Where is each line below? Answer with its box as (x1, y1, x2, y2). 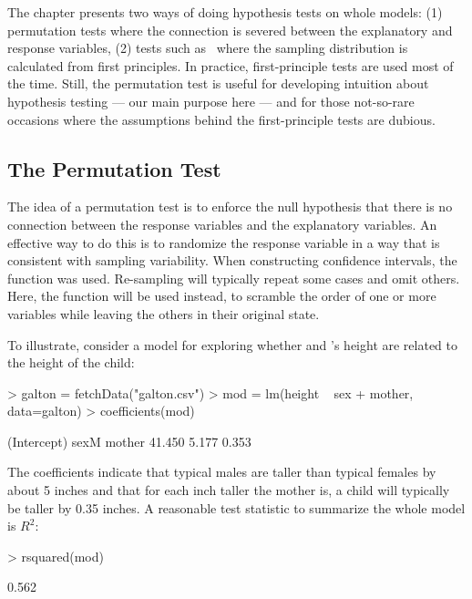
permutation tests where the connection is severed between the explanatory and (7, 20, 453, 39)
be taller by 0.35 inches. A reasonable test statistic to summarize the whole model (7, 498, 466, 517)
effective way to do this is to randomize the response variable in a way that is (7, 232, 440, 252)
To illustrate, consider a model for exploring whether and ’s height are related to (7, 335, 458, 354)
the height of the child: (7, 353, 135, 372)
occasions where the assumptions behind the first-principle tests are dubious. (7, 109, 436, 129)
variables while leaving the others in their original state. (7, 304, 320, 323)
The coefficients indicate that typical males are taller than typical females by (7, 462, 436, 481)
